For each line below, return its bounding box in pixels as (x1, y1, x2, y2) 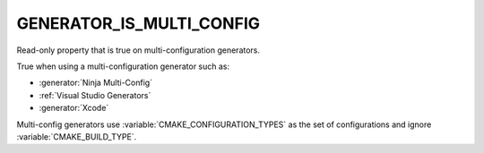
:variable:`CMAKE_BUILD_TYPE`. (16, 131, 137, 142)
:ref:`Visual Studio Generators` (39, 89, 151, 100)
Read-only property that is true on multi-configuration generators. (16, 45, 260, 55)
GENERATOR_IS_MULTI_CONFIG (16, 13, 260, 33)
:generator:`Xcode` (39, 103, 109, 114)
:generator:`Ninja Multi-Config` (39, 77, 152, 89)
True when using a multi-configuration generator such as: (16, 61, 230, 72)
